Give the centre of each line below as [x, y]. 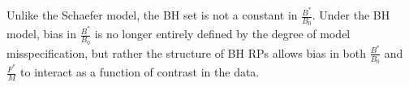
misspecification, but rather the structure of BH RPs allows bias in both [186, 52]
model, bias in [42, 34]
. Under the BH [351, 15]
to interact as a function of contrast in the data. [140, 72]
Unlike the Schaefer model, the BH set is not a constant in [152, 15]
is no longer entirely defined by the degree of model [222, 34]
